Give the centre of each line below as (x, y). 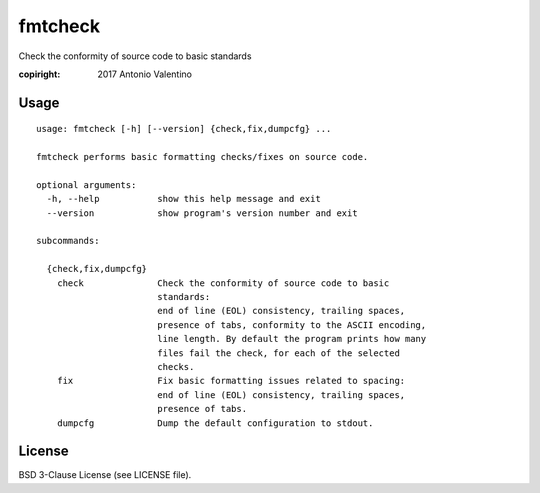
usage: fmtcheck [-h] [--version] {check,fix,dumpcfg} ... (184, 129)
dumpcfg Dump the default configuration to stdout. (215, 423)
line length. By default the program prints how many (291, 339)
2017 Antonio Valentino (144, 74)
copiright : (39, 74)
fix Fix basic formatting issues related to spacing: (231, 381)
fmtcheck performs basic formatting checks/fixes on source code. (202, 157)
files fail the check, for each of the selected (278, 353)
